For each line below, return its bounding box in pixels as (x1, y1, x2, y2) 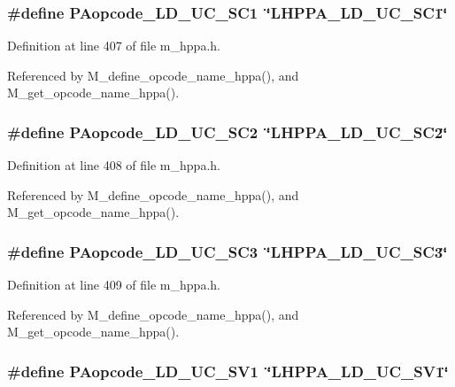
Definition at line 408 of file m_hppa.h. (7, 156, 220, 174)
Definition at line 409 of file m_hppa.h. (7, 275, 220, 294)
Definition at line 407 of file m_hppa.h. (7, 36, 220, 55)
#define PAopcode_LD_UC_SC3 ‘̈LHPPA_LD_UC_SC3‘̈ (7, 240, 448, 262)
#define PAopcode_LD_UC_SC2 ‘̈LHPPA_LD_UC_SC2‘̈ (7, 120, 448, 143)
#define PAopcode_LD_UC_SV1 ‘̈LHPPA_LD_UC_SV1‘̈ (7, 360, 449, 382)
